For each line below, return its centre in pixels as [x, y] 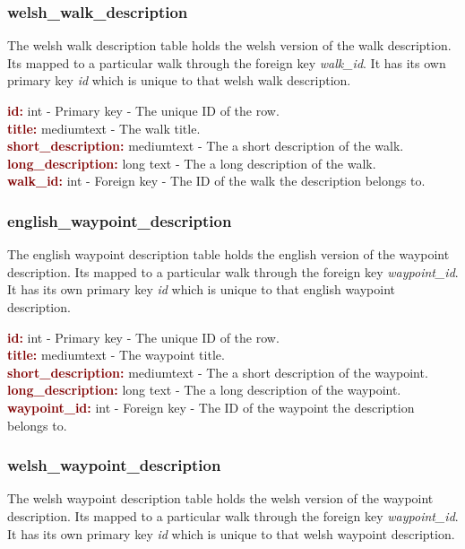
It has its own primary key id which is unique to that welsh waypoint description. [231, 533]
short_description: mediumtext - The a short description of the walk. [206, 146]
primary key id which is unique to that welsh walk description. [179, 80]
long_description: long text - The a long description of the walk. [192, 163]
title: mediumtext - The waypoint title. [116, 355]
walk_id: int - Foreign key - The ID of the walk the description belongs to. [216, 181]
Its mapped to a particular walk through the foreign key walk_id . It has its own [227, 62]
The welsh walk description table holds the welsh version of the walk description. [229, 45]
